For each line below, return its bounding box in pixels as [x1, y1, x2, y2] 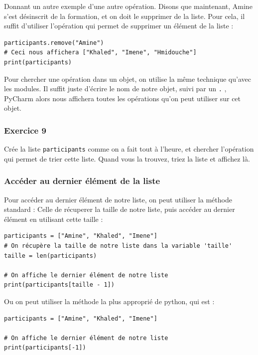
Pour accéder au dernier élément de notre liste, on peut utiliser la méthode [4, 194, 232, 204]
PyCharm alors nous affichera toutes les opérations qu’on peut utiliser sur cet [4, 93, 241, 103]
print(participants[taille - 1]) [4, 281, 115, 289]
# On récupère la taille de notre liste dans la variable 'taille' [4, 242, 233, 250]
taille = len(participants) [4, 252, 97, 259]
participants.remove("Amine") [4, 39, 104, 46]
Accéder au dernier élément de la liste [4, 175, 160, 187]
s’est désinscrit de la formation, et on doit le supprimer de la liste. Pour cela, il [4, 10, 245, 21]
